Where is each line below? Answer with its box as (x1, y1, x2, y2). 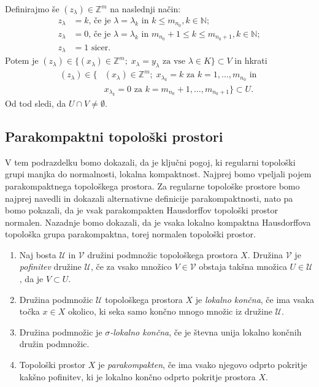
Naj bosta (19, 248, 56, 261)
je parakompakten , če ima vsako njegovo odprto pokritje (98, 358, 307, 371)
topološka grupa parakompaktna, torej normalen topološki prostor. (5, 228, 256, 240)
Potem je (5, 54, 39, 67)
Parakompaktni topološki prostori (5, 126, 223, 145)
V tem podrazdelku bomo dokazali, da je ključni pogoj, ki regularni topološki (5, 155, 296, 168)
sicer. (91, 43, 111, 52)
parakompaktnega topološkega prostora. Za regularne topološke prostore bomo (5, 179, 300, 192)
